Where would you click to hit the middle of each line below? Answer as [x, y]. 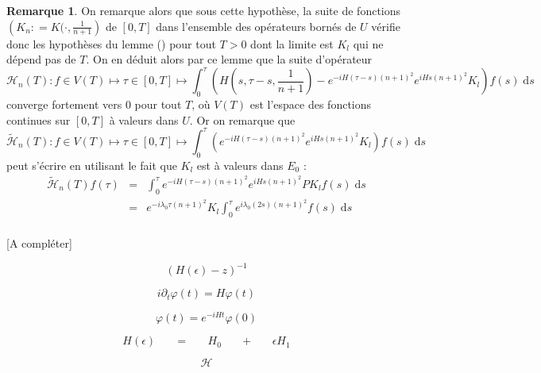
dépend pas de [41, 59]
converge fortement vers [64, 104]
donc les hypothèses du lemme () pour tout [111, 43]
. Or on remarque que [242, 119]
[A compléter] [39, 243]
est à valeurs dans [240, 165]
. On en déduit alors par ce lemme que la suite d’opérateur [229, 59]
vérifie [386, 26]
